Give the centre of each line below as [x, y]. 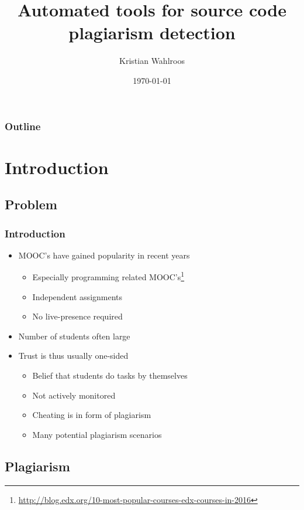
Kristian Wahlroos [152, 61]
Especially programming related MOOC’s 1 [108, 276]
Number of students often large [74, 336]
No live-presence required [77, 316]
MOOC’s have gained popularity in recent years [104, 255]
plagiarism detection [152, 33]
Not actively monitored [74, 395]
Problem [31, 204]
